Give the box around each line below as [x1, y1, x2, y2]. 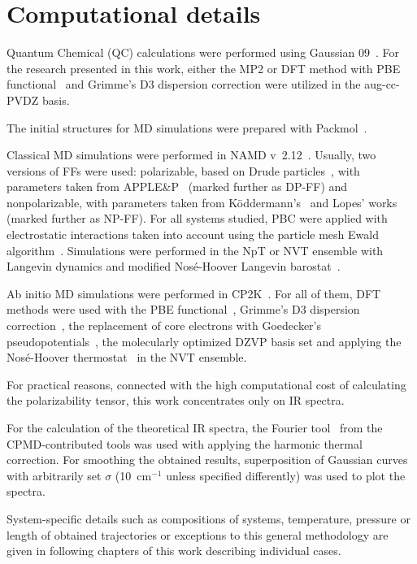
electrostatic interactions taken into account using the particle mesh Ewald [7, 226, 379, 243]
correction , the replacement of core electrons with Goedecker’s [7, 317, 321, 334]
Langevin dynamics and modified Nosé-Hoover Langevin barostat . [7, 258, 341, 275]
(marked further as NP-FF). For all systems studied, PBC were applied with [7, 210, 388, 227]
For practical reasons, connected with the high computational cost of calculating [7, 375, 406, 393]
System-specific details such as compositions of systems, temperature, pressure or [7, 510, 410, 527]
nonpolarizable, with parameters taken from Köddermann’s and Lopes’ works [7, 193, 397, 210]
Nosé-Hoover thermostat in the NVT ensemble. [7, 349, 247, 366]
